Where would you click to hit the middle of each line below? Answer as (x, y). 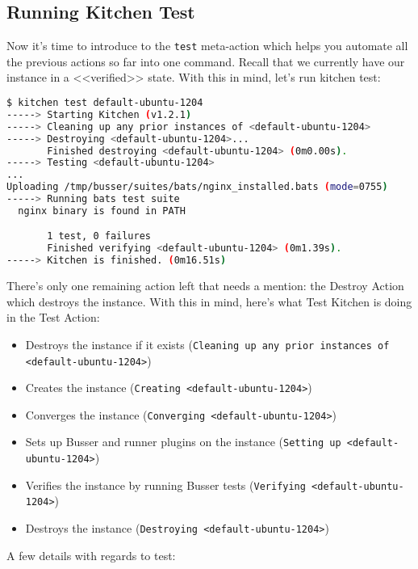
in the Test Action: (53, 317)
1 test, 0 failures (99, 236)
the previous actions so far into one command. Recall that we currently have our (206, 61)
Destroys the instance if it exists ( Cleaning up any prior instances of (207, 344)
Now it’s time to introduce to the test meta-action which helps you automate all (207, 46)
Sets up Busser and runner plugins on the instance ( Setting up (183, 442)
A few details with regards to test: (91, 555)
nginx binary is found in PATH (102, 211)
